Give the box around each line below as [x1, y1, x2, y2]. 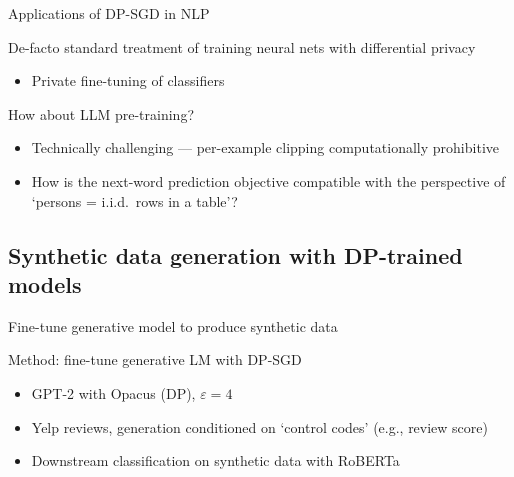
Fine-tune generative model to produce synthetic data [8, 315, 338, 336]
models [8, 268, 82, 299]
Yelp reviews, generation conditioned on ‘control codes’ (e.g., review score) [31, 416, 488, 437]
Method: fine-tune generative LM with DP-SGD [8, 349, 302, 370]
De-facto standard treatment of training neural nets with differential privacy [8, 36, 476, 57]
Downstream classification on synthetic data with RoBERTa [31, 450, 400, 471]
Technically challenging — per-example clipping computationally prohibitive [31, 137, 499, 158]
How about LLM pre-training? [8, 103, 194, 124]
